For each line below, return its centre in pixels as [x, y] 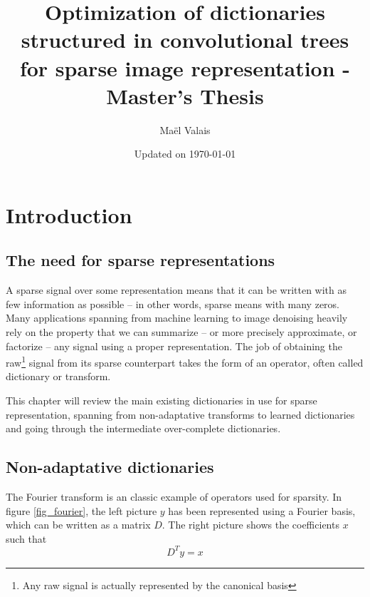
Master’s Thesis [185, 95]
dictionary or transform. [58, 376]
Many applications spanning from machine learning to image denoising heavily [177, 318]
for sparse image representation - [185, 67]
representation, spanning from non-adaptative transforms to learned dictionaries [180, 414]
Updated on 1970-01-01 [185, 154]
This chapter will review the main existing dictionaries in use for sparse [162, 400]
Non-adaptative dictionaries [110, 467]
